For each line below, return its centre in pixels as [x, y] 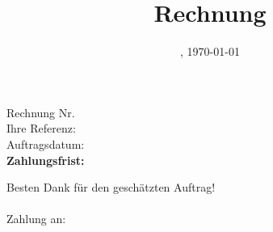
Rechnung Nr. [41, 112]
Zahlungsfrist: [46, 160]
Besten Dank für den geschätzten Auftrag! [111, 187]
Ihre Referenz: [41, 128]
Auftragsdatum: [46, 143]
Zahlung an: [36, 219]
